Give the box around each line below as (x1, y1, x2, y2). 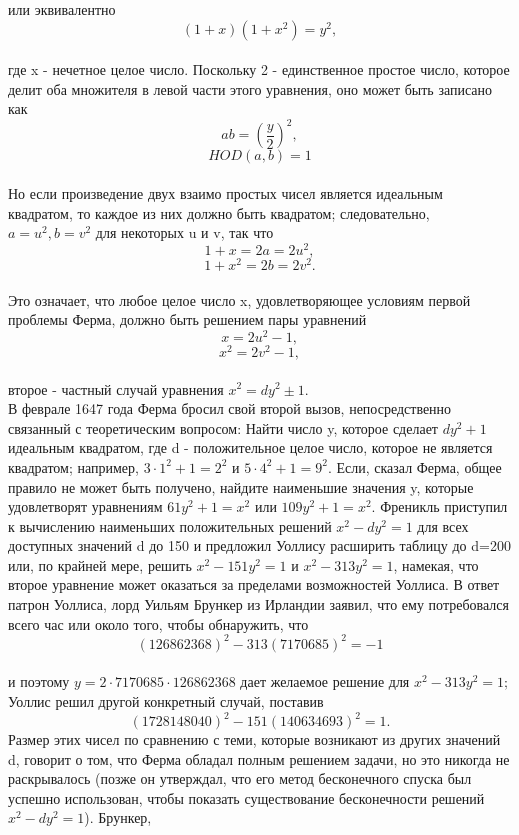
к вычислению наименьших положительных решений (8, 515, 332, 536)
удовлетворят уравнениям (8, 496, 163, 517)
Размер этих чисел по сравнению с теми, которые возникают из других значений (8, 729, 501, 750)
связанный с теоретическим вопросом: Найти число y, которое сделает (8, 417, 438, 438)
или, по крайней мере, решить (8, 554, 192, 575)
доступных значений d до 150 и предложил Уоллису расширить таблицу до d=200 (8, 535, 511, 556)
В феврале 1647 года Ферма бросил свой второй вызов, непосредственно (8, 398, 452, 419)
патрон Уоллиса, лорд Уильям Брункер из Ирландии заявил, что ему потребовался (8, 594, 509, 615)
